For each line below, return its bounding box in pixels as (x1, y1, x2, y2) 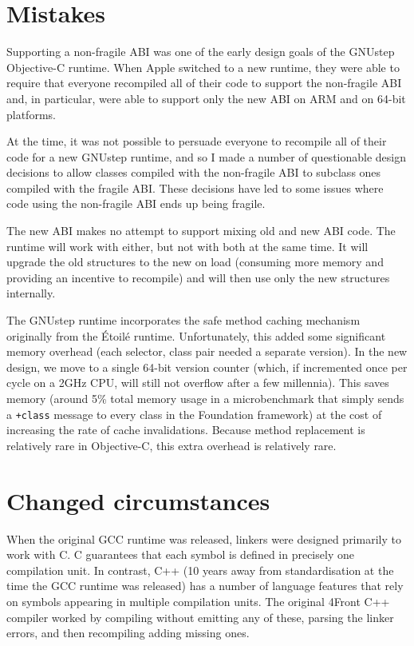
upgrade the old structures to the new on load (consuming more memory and (6, 253, 384, 270)
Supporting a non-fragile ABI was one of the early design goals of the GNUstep (6, 43, 395, 60)
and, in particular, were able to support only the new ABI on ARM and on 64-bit (6, 90, 406, 106)
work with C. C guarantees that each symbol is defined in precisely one (6, 546, 354, 563)
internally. (6, 285, 56, 301)
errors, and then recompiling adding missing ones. (6, 624, 250, 641)
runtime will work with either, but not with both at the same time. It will (6, 237, 369, 254)
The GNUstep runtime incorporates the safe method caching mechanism (6, 312, 361, 329)
